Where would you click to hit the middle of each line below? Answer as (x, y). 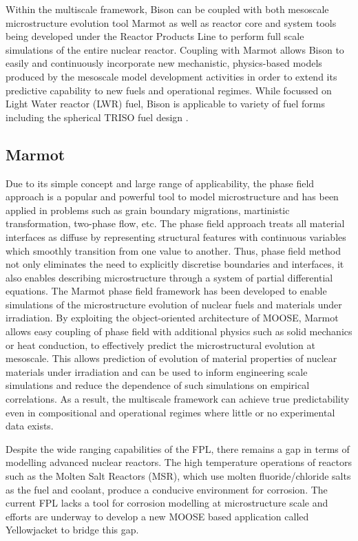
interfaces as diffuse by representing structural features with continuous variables (176, 236)
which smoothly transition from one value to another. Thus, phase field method (173, 250)
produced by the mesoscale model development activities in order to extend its (171, 76)
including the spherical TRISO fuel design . (97, 117)
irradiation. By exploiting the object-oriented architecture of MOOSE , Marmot (172, 318)
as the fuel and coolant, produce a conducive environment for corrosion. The (167, 489)
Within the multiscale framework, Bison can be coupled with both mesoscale (167, 9)
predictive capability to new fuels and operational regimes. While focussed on (169, 90)
